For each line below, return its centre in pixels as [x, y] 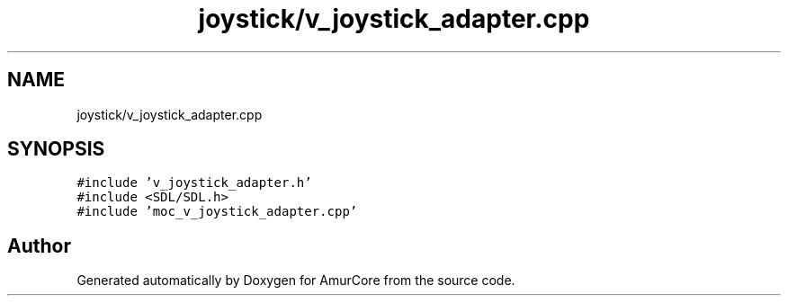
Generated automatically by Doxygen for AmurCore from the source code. [296, 281]
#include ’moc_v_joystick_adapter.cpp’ [217, 212]
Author [39, 245]
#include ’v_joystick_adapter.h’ [194, 183]
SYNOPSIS [56, 149]
